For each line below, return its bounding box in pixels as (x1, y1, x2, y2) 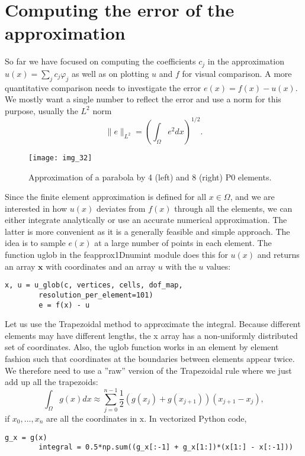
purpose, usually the (5, 104, 78, 117)
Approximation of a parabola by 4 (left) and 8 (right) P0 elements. (28, 170, 272, 183)
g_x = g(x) (5, 433, 47, 442)
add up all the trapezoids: (5, 376, 98, 388)
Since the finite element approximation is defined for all (5, 190, 207, 203)
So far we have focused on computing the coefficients (5, 55, 196, 67)
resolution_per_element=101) (38, 290, 153, 299)
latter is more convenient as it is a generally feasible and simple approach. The (5, 225, 290, 237)
